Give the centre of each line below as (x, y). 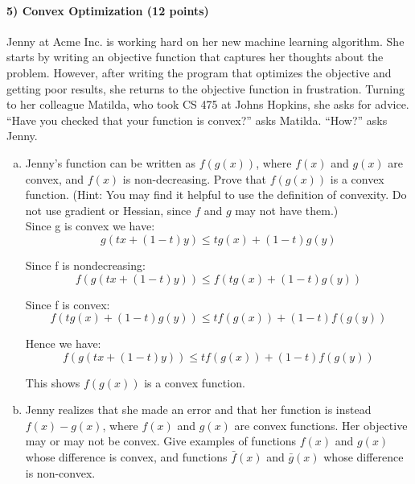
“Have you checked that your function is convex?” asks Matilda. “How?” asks (197, 120)
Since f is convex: (68, 304)
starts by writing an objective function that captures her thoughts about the (195, 57)
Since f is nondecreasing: (85, 265)
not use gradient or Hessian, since (108, 210)
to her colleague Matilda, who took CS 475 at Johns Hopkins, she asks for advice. (208, 104)
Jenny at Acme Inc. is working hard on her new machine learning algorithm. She (205, 41)
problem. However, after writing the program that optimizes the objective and (199, 72)
